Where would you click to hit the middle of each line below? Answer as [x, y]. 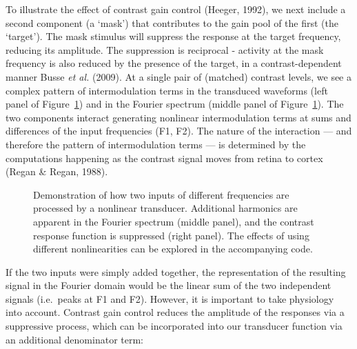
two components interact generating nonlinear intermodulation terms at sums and [178, 117]
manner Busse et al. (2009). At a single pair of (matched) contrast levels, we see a [178, 76]
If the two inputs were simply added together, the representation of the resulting [176, 271]
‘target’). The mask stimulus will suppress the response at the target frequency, [173, 36]
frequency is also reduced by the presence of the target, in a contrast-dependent [174, 63]
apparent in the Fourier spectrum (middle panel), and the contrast [174, 221]
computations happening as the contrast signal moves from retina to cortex [164, 158]
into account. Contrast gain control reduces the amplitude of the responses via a [175, 312]
